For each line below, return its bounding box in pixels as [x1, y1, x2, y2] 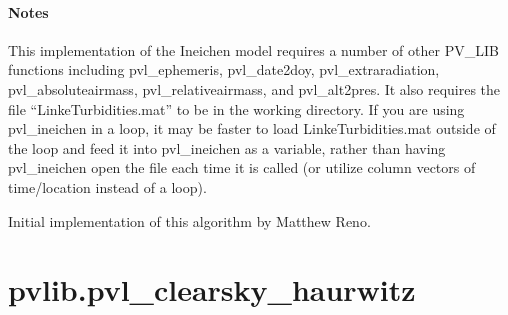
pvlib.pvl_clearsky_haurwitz [8, 269, 416, 310]
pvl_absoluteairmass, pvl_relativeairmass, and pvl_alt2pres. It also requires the [8, 78, 501, 99]
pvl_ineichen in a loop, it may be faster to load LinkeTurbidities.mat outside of [8, 118, 496, 139]
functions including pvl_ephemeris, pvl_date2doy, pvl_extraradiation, [8, 59, 440, 80]
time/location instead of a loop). [8, 176, 207, 197]
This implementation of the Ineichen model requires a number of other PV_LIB [8, 39, 499, 60]
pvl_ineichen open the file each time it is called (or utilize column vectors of [8, 157, 476, 178]
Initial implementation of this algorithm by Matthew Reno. [8, 210, 371, 231]
